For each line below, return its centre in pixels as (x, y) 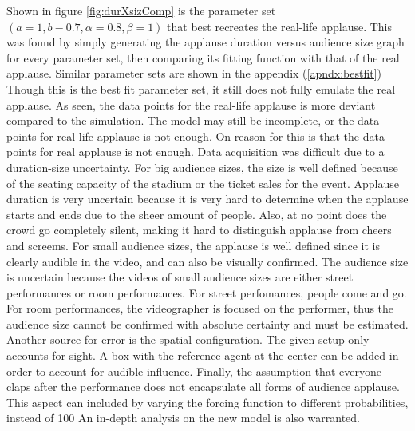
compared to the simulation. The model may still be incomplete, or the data (193, 120)
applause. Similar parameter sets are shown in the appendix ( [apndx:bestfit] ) (194, 73)
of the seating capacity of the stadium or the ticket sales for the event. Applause (203, 183)
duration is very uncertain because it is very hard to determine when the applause (207, 199)
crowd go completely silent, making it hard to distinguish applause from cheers (199, 230)
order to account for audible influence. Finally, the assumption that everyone (194, 371)
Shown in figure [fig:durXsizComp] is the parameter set (141, 10)
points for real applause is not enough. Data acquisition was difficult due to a (196, 152)
